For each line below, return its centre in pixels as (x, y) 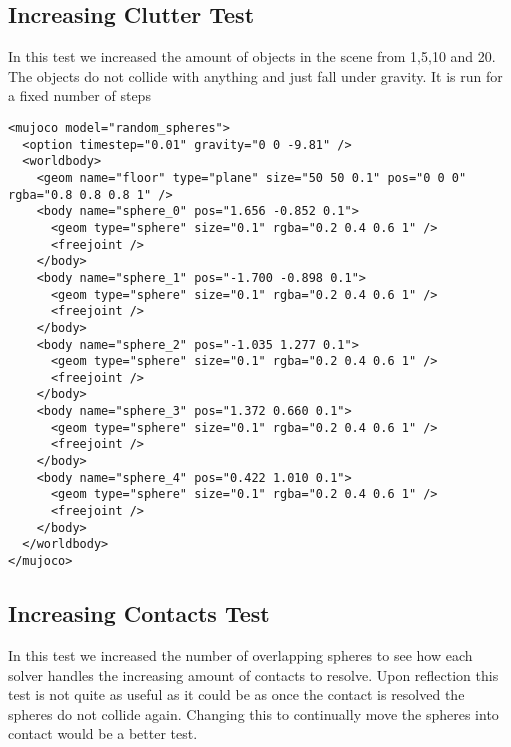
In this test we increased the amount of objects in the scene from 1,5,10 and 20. (252, 56)
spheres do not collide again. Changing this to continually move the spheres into (253, 713)
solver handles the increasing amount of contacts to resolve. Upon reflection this (253, 674)
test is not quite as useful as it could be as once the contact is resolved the (236, 694)
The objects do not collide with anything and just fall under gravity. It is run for (255, 75)
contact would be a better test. (103, 733)
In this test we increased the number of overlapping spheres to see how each (240, 654)
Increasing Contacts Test (139, 613)
